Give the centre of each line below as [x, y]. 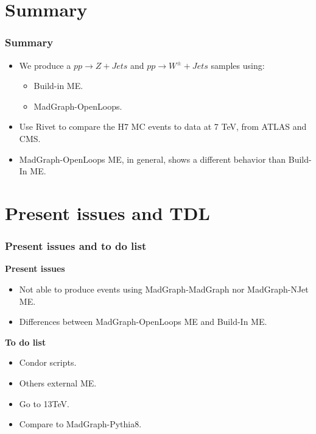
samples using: [238, 65]
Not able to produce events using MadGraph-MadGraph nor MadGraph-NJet [164, 289]
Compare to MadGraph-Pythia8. [80, 424]
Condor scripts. [48, 362]
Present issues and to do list [76, 246]
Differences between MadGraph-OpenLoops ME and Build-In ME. [143, 322]
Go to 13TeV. [44, 403]
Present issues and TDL [107, 212]
